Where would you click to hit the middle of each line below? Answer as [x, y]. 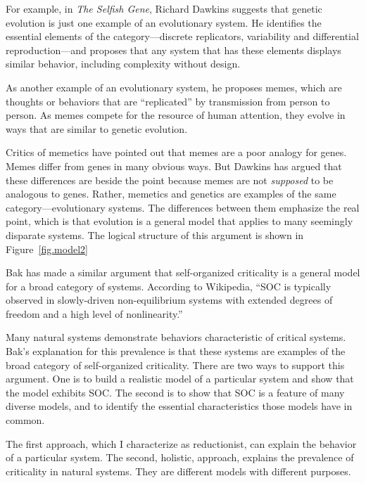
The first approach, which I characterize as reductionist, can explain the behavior [181, 443]
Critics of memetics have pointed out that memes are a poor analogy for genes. [176, 152]
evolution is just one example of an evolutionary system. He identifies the [164, 22]
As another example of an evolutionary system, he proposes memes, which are [174, 87]
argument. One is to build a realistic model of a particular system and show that [180, 379]
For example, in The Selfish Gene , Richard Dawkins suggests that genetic [164, 8]
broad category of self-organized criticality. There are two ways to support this [175, 365]
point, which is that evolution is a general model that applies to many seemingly [179, 221]
